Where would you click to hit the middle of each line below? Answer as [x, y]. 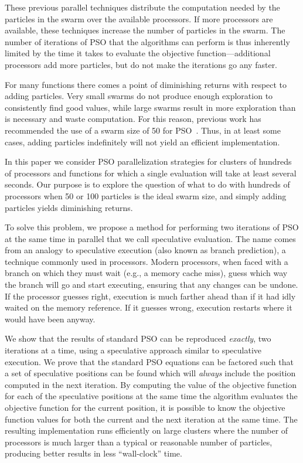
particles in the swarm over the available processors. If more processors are [139, 18]
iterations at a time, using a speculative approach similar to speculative [133, 350]
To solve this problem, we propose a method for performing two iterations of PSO [152, 227]
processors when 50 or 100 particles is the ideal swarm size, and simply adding [146, 195]
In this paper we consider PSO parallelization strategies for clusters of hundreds [148, 161]
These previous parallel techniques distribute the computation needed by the [142, 7]
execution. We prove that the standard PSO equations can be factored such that [149, 361]
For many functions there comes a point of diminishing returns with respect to [146, 84]
